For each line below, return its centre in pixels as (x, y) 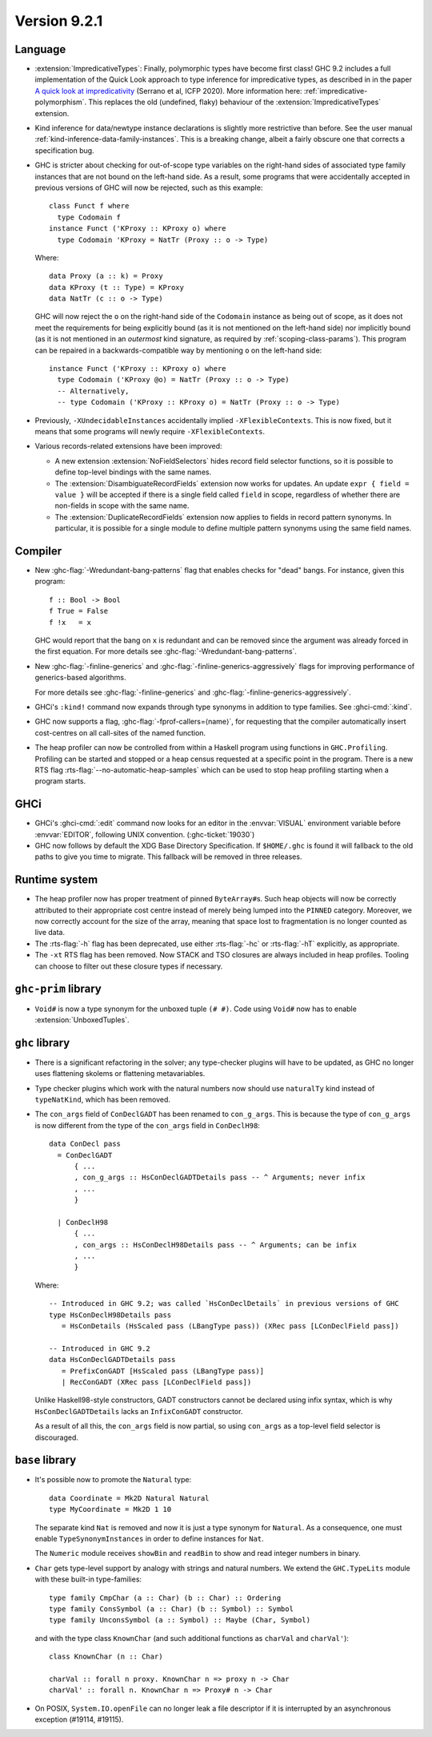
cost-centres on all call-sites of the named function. (120, 732)
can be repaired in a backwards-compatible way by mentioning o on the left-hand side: (178, 350)
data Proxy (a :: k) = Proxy (106, 276)
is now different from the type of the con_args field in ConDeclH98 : (147, 1125)
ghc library (42, 1043)
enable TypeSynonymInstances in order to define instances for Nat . (149, 1539)
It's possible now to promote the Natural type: (113, 1480)
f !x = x (70, 622)
